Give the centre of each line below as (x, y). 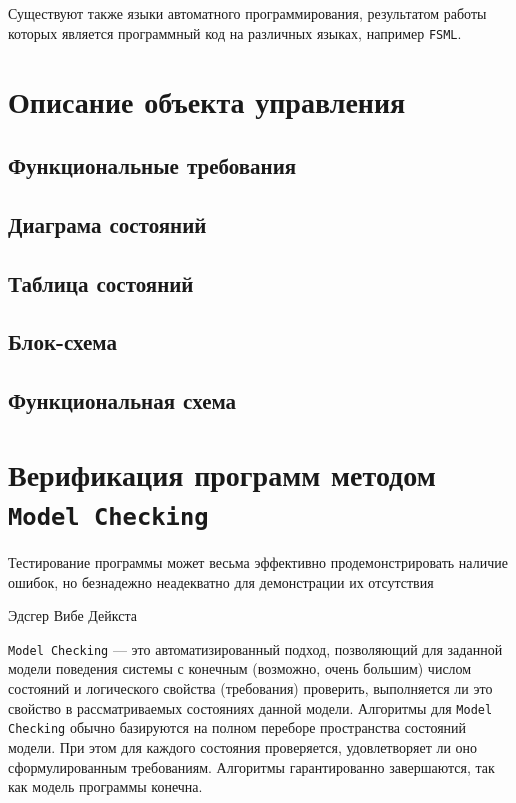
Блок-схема (63, 341)
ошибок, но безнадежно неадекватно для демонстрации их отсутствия (221, 581)
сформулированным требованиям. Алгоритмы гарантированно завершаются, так (251, 766)
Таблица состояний (101, 282)
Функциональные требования (152, 165)
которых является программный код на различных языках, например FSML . (235, 32)
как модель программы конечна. (105, 786)
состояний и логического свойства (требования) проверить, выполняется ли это (250, 688)
